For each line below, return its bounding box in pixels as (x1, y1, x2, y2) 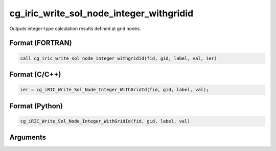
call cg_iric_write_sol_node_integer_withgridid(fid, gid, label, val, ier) (20, 55, 217, 61)
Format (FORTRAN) (9, 39, 72, 47)
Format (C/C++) (9, 70, 61, 79)
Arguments (9, 133, 47, 142)
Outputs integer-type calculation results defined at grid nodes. (9, 26, 141, 32)
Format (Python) (9, 102, 63, 110)
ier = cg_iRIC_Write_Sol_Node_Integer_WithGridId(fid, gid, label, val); (20, 87, 209, 93)
